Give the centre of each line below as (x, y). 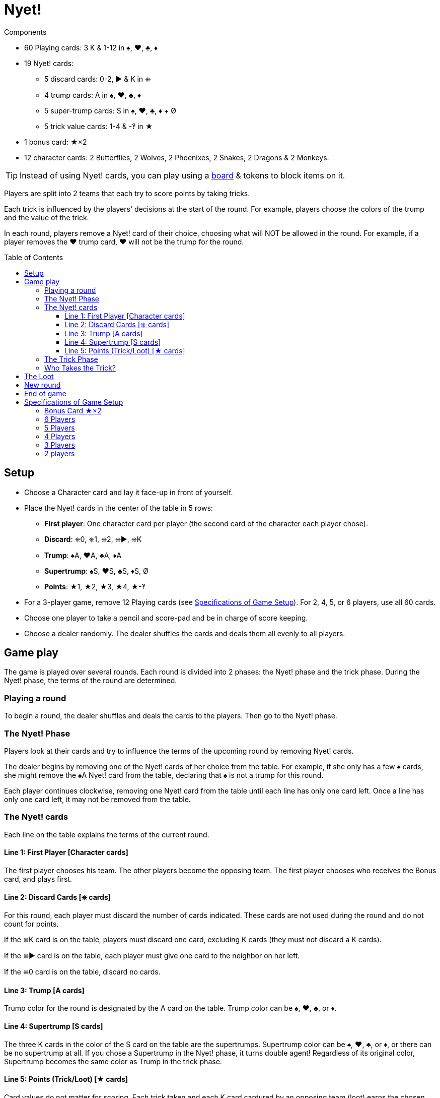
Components (25, 32)
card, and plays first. (38, 879)
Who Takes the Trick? (80, 368)
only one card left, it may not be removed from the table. (97, 799)
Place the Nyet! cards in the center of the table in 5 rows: (119, 508)
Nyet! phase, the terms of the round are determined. (91, 681)
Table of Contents (34, 257)
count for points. (31, 924)
